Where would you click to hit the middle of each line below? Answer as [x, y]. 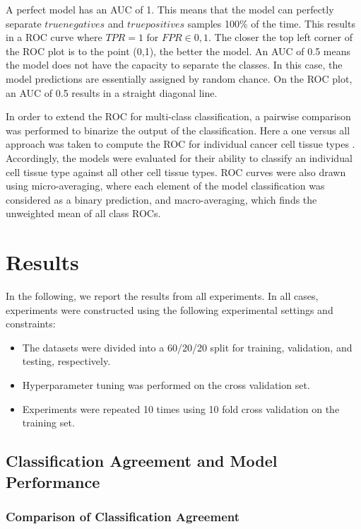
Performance [53, 481]
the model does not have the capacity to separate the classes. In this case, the [174, 65]
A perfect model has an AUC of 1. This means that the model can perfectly [170, 9]
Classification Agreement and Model [142, 461]
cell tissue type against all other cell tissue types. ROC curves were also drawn [176, 172]
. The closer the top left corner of [280, 37]
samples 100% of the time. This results [271, 23]
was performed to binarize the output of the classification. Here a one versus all [178, 130]
